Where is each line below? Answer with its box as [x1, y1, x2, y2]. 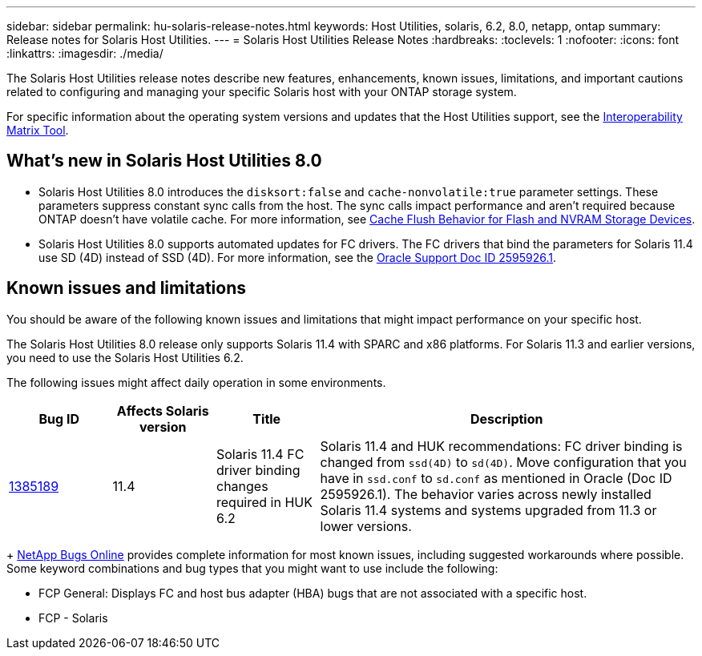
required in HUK [216, 493, 313, 510]
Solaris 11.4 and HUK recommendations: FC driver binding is [320, 437, 683, 454]
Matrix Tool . [6, 123, 69, 137]
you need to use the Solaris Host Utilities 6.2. [6, 350, 244, 364]
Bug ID [38, 410, 79, 427]
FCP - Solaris [38, 610, 108, 625]
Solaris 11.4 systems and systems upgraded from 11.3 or [320, 501, 657, 518]
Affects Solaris [116, 402, 209, 419]
